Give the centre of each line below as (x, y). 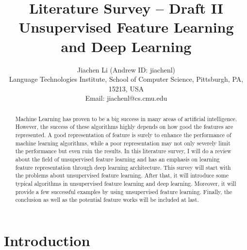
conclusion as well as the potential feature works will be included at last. (107, 200)
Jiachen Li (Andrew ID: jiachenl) (126, 69)
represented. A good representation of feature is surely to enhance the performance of (123, 134)
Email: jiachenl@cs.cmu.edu (126, 98)
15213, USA (126, 88)
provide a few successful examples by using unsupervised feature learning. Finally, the (124, 191)
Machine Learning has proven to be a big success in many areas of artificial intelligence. (126, 118)
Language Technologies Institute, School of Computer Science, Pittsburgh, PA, (126, 79)
